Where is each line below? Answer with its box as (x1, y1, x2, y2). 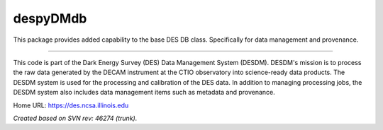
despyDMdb (13, 11, 87, 26)
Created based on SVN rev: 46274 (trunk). (13, 114, 138, 122)
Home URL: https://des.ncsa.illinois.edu (13, 101, 129, 110)
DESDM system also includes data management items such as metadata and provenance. (13, 88, 276, 97)
